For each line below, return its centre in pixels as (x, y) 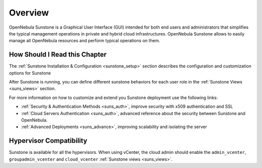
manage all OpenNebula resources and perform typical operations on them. (84, 41)
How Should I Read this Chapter (58, 55)
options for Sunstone (30, 73)
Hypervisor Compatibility (48, 141)
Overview (29, 13)
